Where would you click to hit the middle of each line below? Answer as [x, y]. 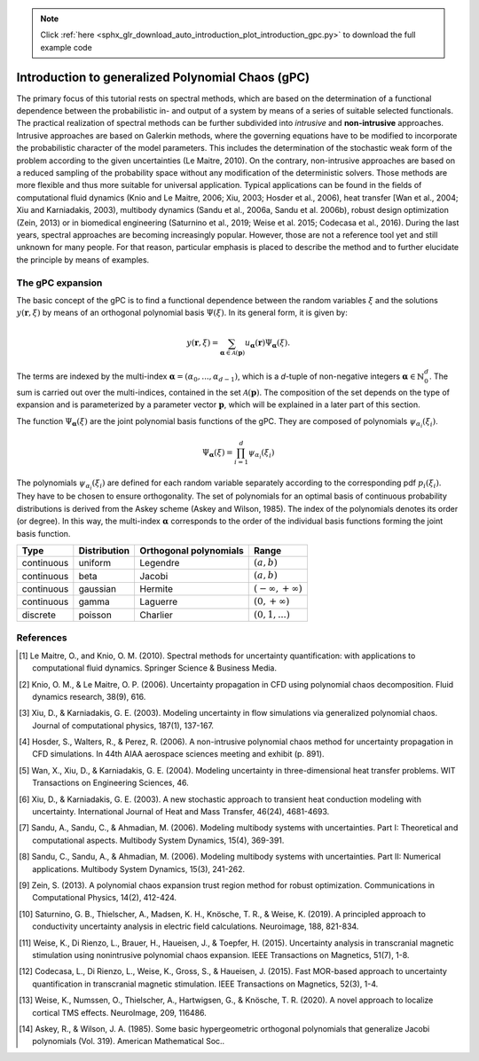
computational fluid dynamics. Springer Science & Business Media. [155, 668]
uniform [95, 563]
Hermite [156, 589]
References [42, 638]
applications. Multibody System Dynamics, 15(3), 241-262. [139, 868]
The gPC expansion [59, 282]
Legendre [160, 563]
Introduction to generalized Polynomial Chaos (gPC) [163, 77]
